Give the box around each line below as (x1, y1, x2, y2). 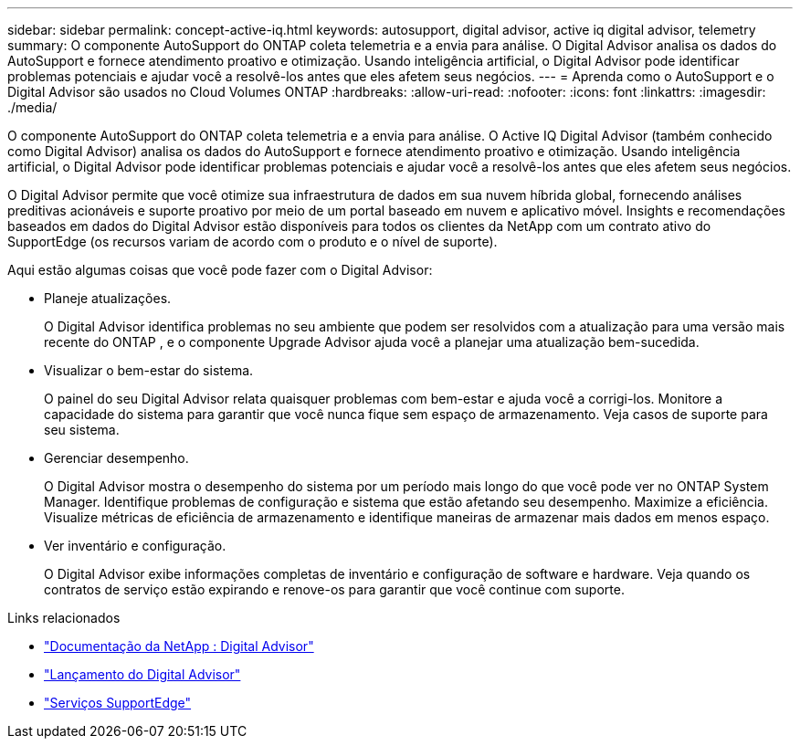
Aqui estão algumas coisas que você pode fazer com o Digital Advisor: (7, 262, 433, 278)
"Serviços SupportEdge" (44, 695, 192, 710)
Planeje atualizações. (44, 290, 172, 306)
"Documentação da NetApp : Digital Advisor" (44, 638, 314, 654)
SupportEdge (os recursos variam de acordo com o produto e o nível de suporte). (7, 234, 498, 249)
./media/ (7, 100, 58, 115)
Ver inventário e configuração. (44, 538, 226, 553)
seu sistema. (44, 422, 120, 437)
